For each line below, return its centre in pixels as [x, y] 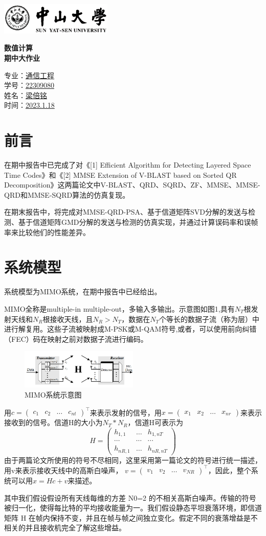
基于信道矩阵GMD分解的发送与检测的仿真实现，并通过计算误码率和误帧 [138, 222]
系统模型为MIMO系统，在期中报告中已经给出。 [83, 292]
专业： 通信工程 [29, 75]
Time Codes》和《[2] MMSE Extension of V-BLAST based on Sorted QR [120, 174]
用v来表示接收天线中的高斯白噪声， [63, 470]
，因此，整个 [229, 470]
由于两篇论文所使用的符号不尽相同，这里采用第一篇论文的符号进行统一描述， [133, 460]
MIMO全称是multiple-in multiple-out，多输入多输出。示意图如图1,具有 [119, 308]
